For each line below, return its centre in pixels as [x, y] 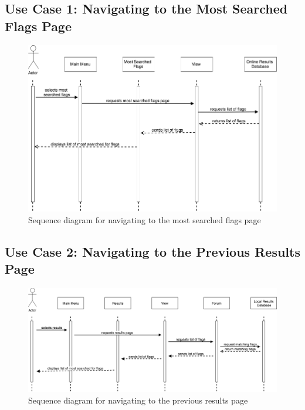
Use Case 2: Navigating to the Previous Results [152, 251]
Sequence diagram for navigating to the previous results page [138, 400]
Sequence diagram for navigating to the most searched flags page [145, 219]
